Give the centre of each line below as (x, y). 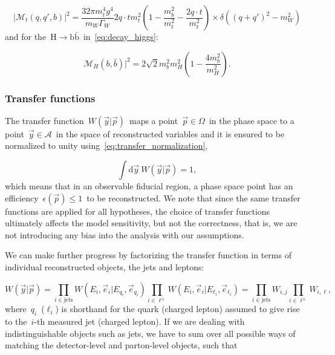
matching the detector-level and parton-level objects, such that (121, 345)
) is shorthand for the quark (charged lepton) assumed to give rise (177, 309)
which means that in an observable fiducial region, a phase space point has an (149, 186)
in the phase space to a (252, 120)
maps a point (154, 120)
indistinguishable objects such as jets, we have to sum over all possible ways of (150, 333)
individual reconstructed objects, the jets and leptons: (105, 266)
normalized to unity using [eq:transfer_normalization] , (106, 145)
